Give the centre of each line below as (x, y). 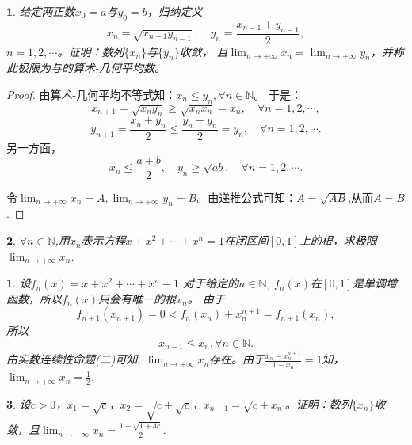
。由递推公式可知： (247, 197)
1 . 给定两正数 (41, 11)
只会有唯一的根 (137, 298)
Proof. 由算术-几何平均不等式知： (92, 95)
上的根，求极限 (338, 240)
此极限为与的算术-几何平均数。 (86, 68)
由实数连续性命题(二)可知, (74, 359)
